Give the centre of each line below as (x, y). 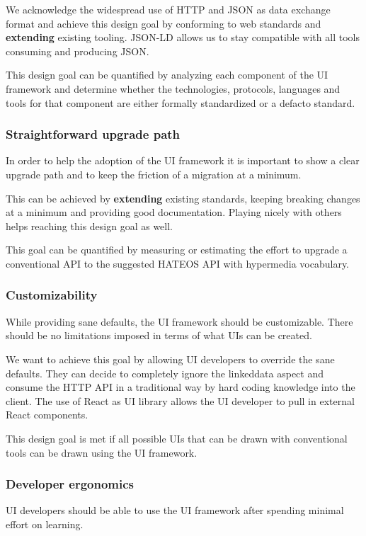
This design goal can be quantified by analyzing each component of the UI (167, 75)
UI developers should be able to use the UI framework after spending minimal (175, 510)
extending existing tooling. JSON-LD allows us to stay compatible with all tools (183, 37)
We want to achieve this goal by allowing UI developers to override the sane (170, 359)
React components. (47, 415)
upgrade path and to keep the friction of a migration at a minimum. (154, 174)
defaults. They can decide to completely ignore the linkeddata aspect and (165, 373)
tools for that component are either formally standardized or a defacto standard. (181, 102)
